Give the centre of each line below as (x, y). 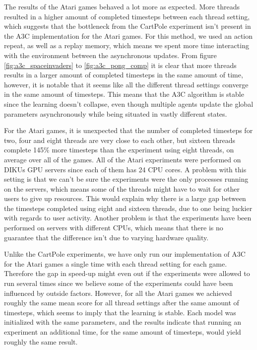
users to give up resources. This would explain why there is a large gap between (125, 198)
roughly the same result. (41, 341)
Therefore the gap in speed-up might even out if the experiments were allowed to (127, 273)
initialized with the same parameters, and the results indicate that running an (123, 322)
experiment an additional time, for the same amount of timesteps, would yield (123, 332)
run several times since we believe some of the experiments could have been (119, 283)
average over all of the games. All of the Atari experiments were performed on (123, 159)
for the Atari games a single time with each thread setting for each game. (116, 263)
